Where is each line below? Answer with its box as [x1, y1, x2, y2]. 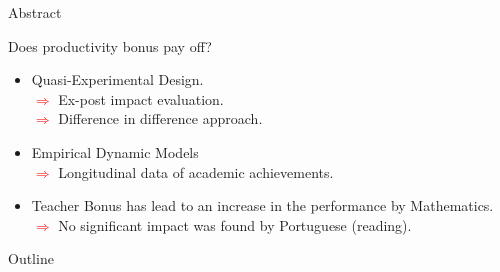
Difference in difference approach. [58, 108, 263, 129]
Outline [8, 248, 54, 269]
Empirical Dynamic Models [31, 141, 199, 162]
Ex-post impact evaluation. [58, 88, 224, 109]
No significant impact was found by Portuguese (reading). [58, 214, 412, 235]
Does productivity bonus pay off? [8, 35, 212, 56]
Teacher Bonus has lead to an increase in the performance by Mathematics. [31, 195, 494, 216]
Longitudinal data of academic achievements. [58, 161, 334, 182]
